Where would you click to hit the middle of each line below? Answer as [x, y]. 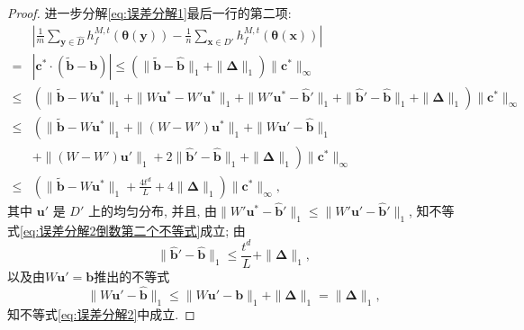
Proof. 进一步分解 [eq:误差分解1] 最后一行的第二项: [149, 13]
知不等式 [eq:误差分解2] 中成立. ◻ [101, 313]
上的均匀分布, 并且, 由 [153, 210]
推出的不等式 [132, 276]
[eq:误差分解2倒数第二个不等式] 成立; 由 [133, 230]
